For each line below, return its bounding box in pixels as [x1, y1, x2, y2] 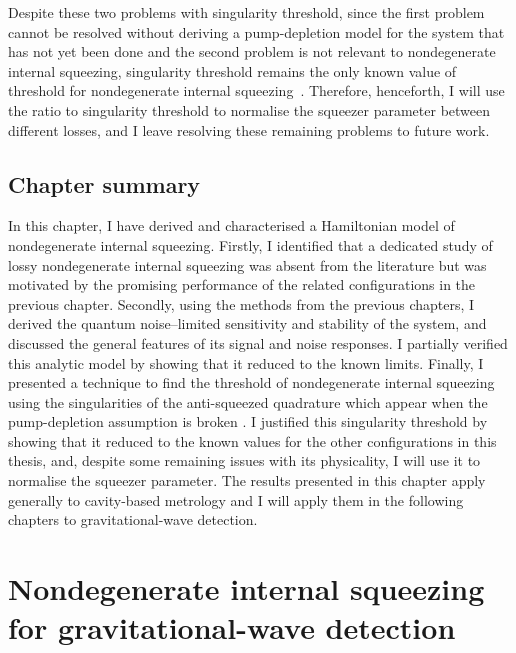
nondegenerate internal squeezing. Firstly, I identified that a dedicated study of [8, 234, 493, 255]
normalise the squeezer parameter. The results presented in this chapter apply [8, 470, 486, 491]
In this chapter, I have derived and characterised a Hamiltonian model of [8, 215, 455, 236]
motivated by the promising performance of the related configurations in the [8, 274, 476, 295]
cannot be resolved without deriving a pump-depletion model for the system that [8, 21, 505, 42]
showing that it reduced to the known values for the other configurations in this [8, 430, 497, 451]
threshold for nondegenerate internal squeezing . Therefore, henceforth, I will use [8, 80, 505, 101]
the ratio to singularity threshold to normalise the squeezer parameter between [8, 99, 491, 120]
